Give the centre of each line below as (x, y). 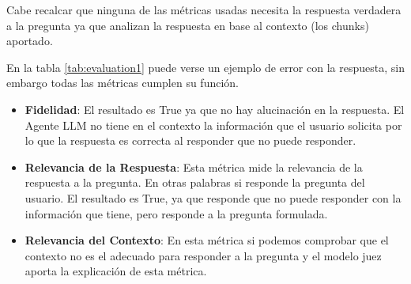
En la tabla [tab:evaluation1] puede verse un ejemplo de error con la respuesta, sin (205, 67)
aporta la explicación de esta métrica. (116, 271)
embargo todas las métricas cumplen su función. (123, 83)
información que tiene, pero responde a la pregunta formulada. (176, 213)
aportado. (30, 41)
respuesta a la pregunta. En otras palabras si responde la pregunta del (195, 182)
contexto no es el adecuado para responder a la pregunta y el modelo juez (203, 255)
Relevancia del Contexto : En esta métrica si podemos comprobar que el (207, 240)
